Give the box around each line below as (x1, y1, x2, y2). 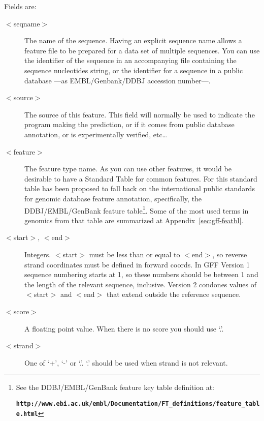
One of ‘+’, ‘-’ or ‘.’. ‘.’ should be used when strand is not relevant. (24, 357, 228, 368)
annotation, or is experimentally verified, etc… (24, 129, 168, 139)
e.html (16, 410, 38, 417)
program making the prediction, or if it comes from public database (24, 119, 235, 130)
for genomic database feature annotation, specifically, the (24, 193, 202, 203)
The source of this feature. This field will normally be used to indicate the (24, 109, 255, 119)
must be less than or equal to (89, 249, 180, 259)
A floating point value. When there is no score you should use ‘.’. (24, 323, 224, 334)
